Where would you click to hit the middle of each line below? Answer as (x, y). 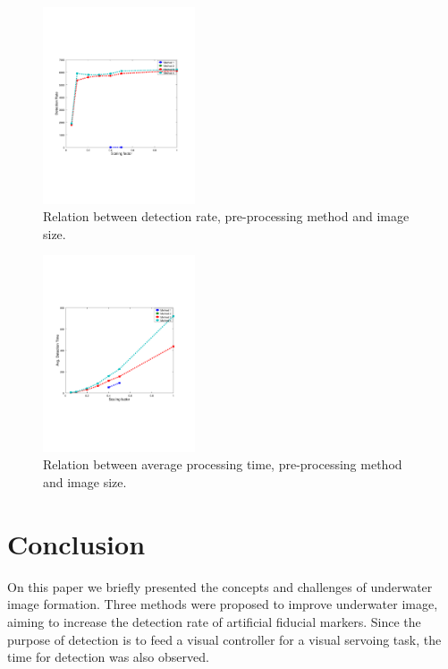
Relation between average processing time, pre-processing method (223, 464)
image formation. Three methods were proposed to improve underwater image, (223, 604)
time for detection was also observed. (108, 657)
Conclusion (76, 543)
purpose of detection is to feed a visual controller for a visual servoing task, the (224, 639)
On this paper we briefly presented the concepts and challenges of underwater (220, 586)
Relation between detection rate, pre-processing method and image (226, 216)
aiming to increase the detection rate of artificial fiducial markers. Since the (214, 621)
